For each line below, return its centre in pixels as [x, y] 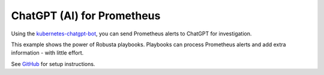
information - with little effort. [47, 53]
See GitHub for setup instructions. [53, 64]
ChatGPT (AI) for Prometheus [86, 16]
